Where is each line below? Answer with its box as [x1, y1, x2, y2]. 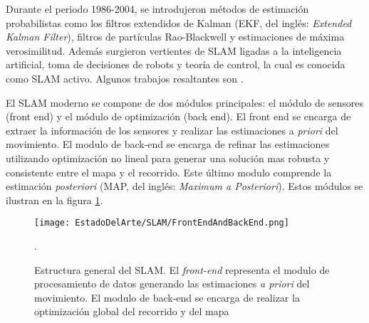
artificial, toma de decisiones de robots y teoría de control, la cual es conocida [6, 57, 345, 72]
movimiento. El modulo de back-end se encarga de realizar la [34, 290, 300, 305]
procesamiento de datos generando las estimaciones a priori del [34, 276, 310, 291]
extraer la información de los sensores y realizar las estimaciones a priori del [6, 122, 338, 137]
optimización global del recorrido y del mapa [34, 304, 229, 319]
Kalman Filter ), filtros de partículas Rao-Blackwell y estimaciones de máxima [6, 29, 345, 44]
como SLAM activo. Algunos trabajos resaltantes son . [6, 70, 244, 85]
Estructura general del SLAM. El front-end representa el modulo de [34, 262, 330, 277]
